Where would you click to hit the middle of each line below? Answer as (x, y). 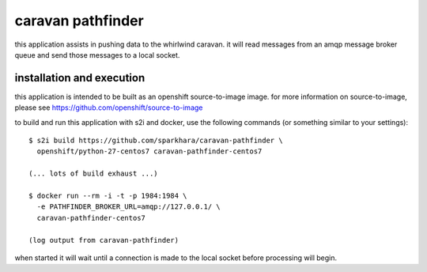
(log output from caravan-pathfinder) (104, 240)
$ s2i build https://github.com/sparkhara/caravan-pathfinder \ (156, 141)
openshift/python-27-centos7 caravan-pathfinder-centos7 (149, 151)
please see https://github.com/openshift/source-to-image (109, 108)
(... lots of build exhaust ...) (93, 174)
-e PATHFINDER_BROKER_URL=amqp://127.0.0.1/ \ (128, 207)
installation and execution (80, 78)
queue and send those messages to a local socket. (97, 55)
